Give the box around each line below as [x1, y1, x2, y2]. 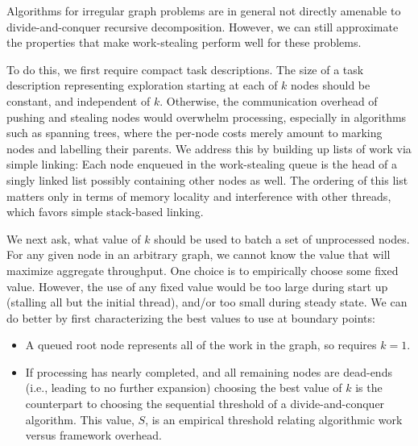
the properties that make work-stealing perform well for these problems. [6, 34, 362, 51]
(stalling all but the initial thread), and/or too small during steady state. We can [6, 294, 408, 311]
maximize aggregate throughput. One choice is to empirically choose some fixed [6, 261, 399, 278]
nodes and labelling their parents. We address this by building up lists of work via [6, 140, 412, 156]
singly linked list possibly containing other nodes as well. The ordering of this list [6, 171, 408, 188]
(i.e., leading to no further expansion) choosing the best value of [25, 379, 342, 396]
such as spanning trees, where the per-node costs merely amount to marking [6, 124, 383, 141]
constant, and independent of [6, 92, 151, 109]
